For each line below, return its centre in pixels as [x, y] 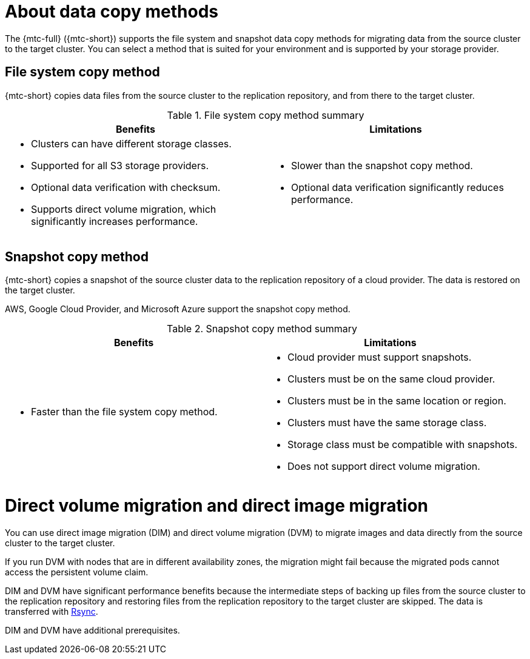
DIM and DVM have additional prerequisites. [92, 630]
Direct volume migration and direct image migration [217, 506]
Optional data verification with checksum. [126, 187]
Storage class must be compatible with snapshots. [403, 445]
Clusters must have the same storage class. [387, 423]
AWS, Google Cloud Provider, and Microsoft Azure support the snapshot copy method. [178, 309]
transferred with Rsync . [52, 611]
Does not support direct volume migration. [384, 467]
